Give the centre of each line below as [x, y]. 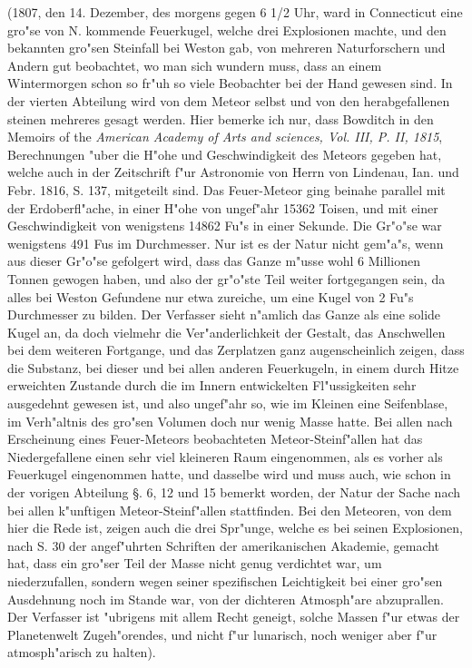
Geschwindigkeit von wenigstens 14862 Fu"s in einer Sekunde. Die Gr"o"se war [225, 226]
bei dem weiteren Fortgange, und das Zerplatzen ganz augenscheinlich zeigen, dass [236, 350]
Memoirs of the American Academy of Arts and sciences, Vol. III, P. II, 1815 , [225, 137]
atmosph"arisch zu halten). [82, 652]
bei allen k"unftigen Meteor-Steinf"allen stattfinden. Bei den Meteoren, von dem [230, 510]
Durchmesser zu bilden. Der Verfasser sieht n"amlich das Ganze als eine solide [224, 314]
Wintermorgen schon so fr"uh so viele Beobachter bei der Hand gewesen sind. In [230, 83]
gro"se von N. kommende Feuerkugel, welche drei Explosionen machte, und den [227, 29]
